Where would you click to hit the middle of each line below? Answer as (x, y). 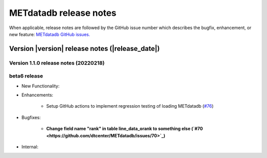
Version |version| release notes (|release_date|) (85, 49)
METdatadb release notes (63, 13)
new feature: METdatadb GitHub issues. (50, 34)
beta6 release (26, 76)
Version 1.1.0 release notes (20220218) (57, 63)
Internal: (30, 147)
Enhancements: (37, 95)
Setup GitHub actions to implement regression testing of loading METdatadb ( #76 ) (130, 106)
